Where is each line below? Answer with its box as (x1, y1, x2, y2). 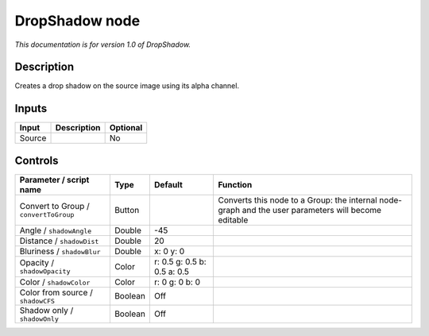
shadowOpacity (19, 267, 71, 276)
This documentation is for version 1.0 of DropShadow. (14, 40, 191, 49)
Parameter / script (19, 174, 90, 185)
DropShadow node (14, 12, 141, 29)
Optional (109, 122, 143, 133)
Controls (14, 153, 59, 167)
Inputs (14, 102, 48, 115)
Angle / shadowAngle (19, 225, 92, 236)
